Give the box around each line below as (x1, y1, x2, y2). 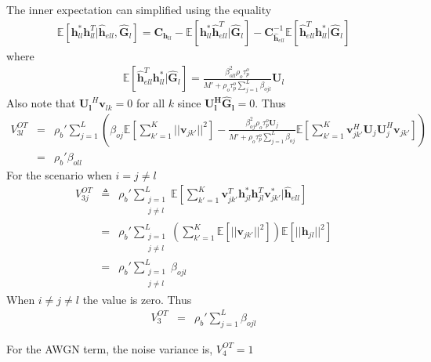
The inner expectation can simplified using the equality (6, 2, 272, 17)
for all (136, 95, 165, 111)
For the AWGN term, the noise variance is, (6, 340, 213, 357)
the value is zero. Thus (82, 291, 192, 307)
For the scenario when (6, 166, 112, 183)
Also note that (6, 95, 76, 111)
